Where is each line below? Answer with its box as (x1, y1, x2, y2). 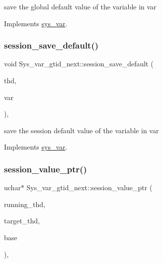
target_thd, (4, 215, 40, 226)
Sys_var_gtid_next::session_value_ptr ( (26, 182, 153, 193)
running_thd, (4, 199, 45, 209)
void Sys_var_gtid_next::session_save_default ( (4, 58, 154, 69)
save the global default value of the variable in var (4, 1, 157, 11)
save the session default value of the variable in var (4, 125, 159, 135)
